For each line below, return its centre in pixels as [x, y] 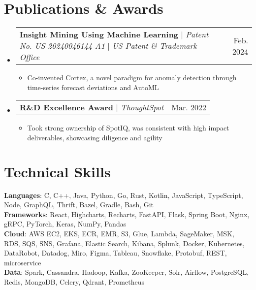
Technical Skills [57, 171]
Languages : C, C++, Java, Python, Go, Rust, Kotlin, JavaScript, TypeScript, [124, 195]
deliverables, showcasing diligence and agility [95, 137]
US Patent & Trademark [154, 46]
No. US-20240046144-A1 [62, 46]
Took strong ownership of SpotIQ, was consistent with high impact [128, 128]
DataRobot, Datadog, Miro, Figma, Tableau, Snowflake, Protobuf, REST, [115, 253]
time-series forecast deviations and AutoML [93, 87]
